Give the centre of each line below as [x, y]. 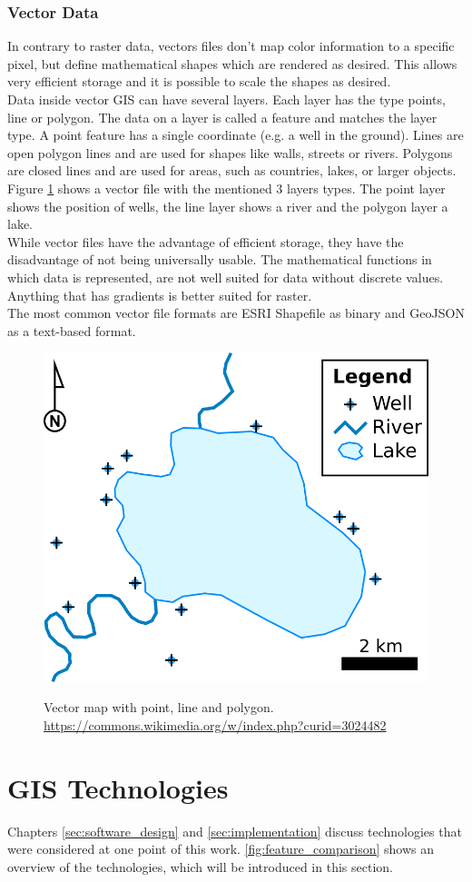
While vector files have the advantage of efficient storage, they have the [206, 241]
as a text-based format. [72, 330]
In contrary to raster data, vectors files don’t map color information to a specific [231, 46]
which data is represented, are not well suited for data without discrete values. [226, 277]
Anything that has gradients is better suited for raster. [160, 295]
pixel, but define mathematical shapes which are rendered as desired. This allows [232, 63]
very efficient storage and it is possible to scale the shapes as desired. [199, 81]
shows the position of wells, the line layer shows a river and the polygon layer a [228, 206]
